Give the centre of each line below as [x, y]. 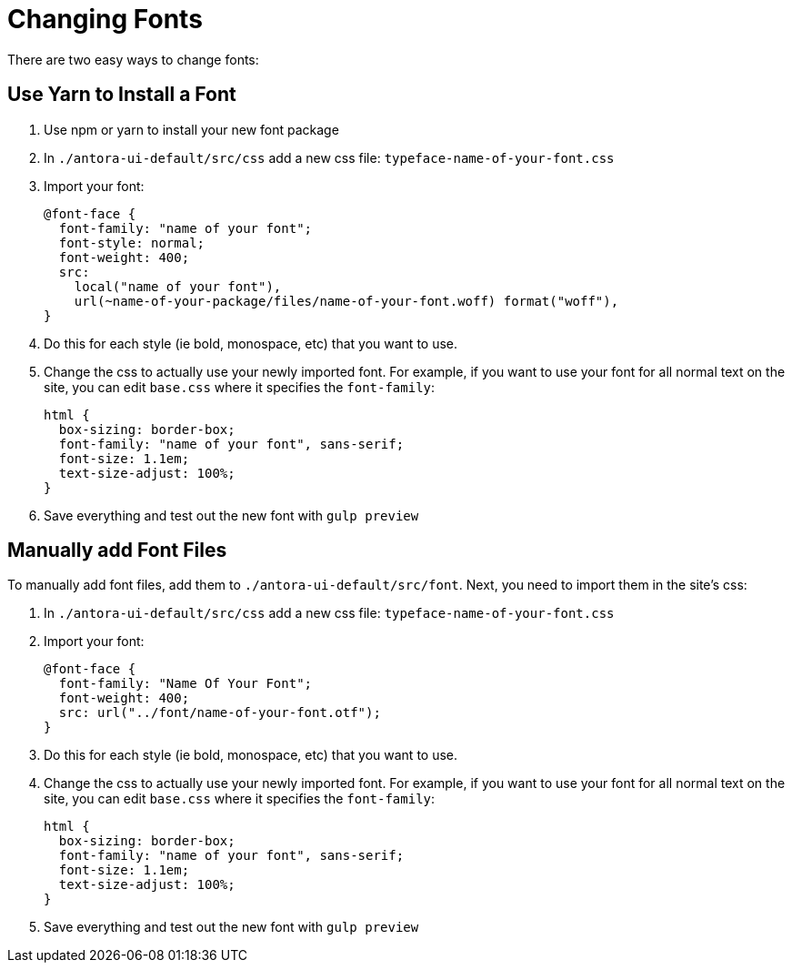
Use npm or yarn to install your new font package [191, 129]
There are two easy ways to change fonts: [133, 59]
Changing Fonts [105, 19]
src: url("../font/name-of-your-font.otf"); [220, 713]
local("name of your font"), [178, 286]
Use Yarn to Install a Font [122, 95]
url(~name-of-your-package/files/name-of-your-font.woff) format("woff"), [346, 301]
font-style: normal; [132, 242]
